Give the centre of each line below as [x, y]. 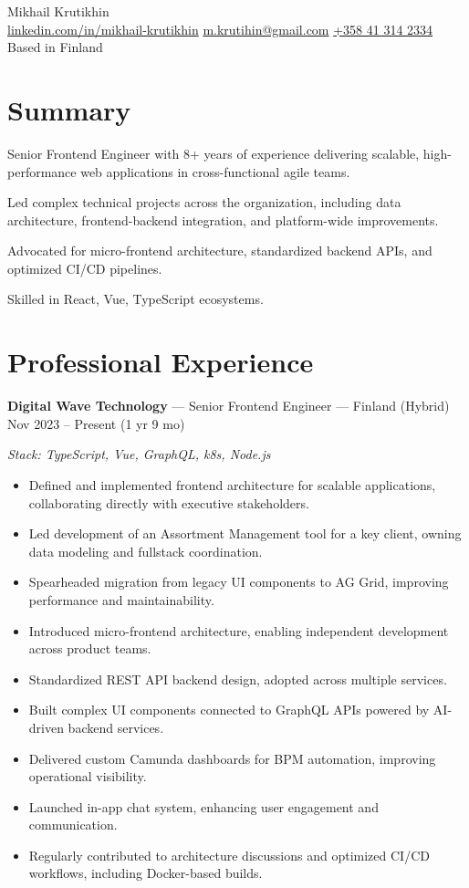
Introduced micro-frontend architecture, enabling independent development [239, 630]
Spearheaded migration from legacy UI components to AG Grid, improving [239, 582]
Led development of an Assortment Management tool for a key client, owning [245, 533]
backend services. [116, 727]
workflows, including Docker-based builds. [146, 873]
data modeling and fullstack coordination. [146, 551]
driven [46, 727]
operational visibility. [88, 776]
